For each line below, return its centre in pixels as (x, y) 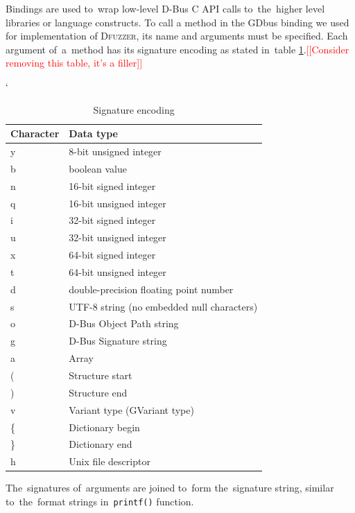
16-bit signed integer (112, 185)
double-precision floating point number (151, 289)
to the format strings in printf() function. (100, 501)
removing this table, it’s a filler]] (74, 63)
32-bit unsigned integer (118, 237)
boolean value (98, 168)
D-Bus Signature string (118, 341)
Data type (93, 133)
